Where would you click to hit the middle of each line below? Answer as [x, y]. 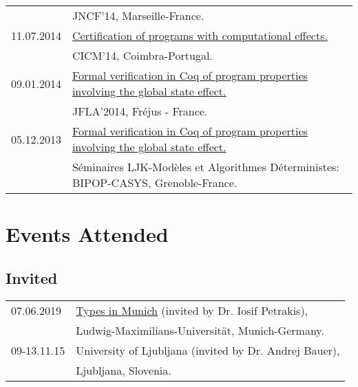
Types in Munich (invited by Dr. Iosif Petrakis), [192, 310]
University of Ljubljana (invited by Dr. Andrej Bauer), [208, 350]
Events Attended [87, 234]
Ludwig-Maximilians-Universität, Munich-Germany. [200, 330]
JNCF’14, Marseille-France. [138, 15]
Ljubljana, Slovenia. [124, 370]
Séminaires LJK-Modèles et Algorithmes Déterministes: [206, 167]
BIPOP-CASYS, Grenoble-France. [155, 183]
